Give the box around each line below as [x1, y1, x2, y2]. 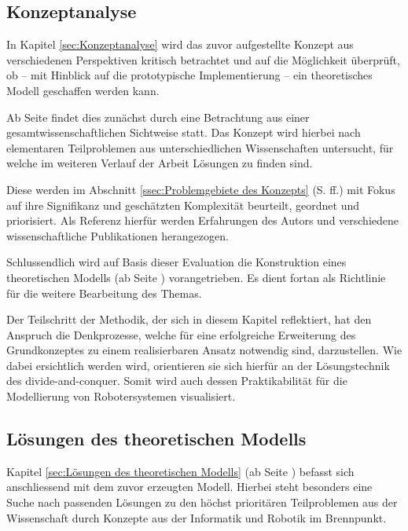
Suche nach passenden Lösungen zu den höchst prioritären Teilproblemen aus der [6, 494, 398, 511]
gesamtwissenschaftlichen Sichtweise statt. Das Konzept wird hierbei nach [6, 124, 361, 141]
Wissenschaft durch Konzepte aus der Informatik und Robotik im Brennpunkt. [6, 509, 387, 526]
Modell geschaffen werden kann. [6, 82, 160, 98]
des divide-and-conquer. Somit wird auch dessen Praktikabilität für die [6, 372, 347, 389]
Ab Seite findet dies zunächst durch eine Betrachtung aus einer [6, 108, 310, 125]
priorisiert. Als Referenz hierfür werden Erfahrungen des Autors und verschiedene [6, 212, 399, 229]
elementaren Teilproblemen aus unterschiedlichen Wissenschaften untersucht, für [6, 139, 394, 156]
